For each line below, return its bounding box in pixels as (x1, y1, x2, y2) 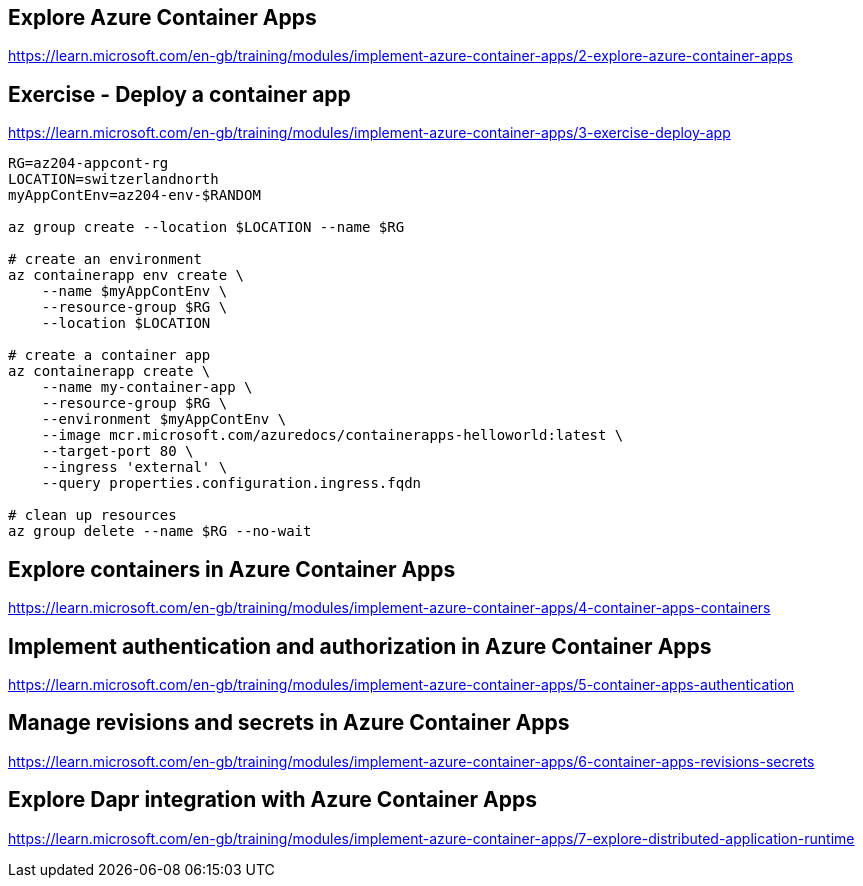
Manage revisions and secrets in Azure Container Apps (8, 710, 570, 736)
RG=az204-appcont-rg (8, 155, 169, 172)
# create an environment (8, 251, 202, 268)
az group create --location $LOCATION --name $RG (8, 219, 405, 236)
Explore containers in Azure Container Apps (8, 556, 456, 582)
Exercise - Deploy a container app (8, 81, 351, 107)
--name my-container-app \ (41, 379, 253, 396)
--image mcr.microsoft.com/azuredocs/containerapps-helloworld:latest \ (41, 427, 624, 444)
